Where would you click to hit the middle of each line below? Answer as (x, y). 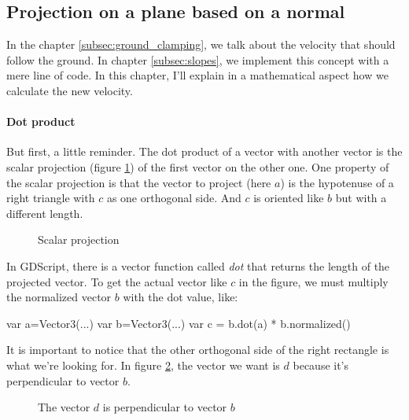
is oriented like (289, 198)
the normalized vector (59, 297)
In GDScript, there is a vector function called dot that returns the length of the (198, 265)
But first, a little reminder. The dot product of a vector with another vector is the (204, 151)
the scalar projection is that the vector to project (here (139, 182)
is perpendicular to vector (165, 407)
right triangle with (51, 198)
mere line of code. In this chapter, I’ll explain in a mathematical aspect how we (197, 75)
